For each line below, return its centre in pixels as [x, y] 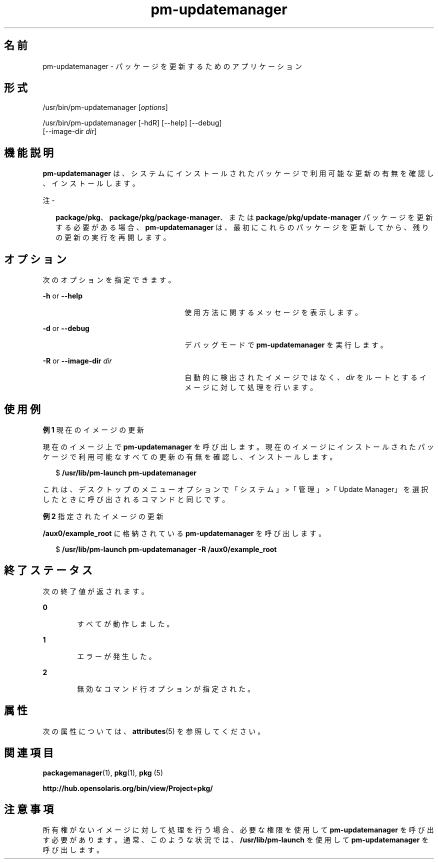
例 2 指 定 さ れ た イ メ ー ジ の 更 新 [103, 516]
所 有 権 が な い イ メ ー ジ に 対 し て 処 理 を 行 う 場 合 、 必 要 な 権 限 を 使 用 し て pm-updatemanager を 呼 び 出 [238, 830]
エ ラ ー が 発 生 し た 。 [116, 656]
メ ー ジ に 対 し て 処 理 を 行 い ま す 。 [251, 387]
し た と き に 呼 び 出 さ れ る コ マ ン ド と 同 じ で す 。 [136, 499]
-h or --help [62, 296]
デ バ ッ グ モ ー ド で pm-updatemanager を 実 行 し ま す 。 [286, 345]
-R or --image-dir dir [77, 361]
